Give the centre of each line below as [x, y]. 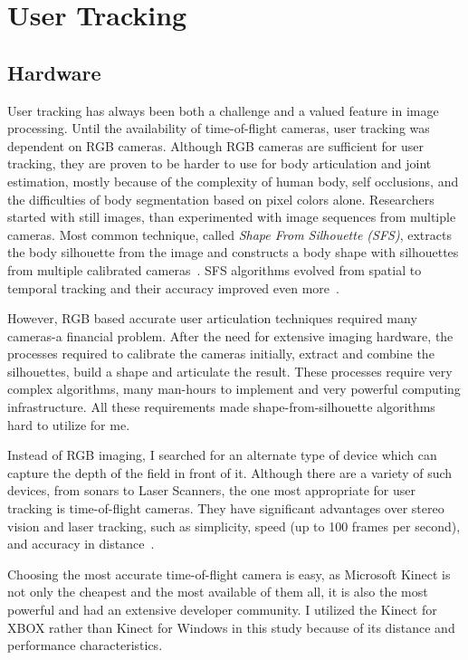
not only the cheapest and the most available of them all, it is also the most [218, 592]
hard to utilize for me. [69, 424]
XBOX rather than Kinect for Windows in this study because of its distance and [231, 627]
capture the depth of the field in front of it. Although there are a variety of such [230, 472]
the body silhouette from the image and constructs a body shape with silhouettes [233, 252]
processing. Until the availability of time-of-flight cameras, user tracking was [219, 128]
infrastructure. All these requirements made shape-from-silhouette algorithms [221, 407]
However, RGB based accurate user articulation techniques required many [212, 318]
